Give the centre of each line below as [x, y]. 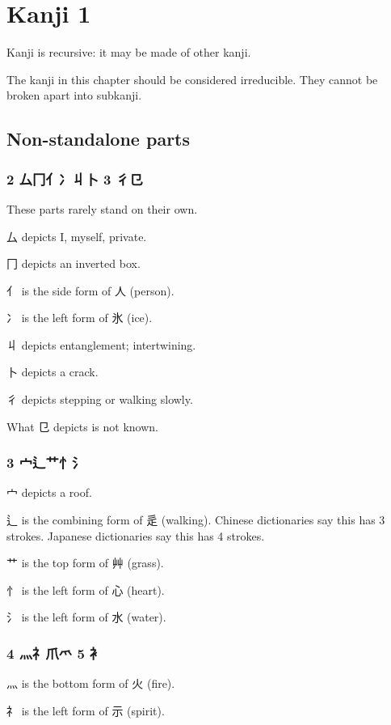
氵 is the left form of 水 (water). [86, 617]
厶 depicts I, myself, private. [77, 236]
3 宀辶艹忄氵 [46, 462]
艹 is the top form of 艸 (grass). [85, 563]
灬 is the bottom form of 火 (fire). [91, 683]
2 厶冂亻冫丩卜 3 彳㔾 [75, 178]
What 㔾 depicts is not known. [82, 426]
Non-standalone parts [99, 139]
